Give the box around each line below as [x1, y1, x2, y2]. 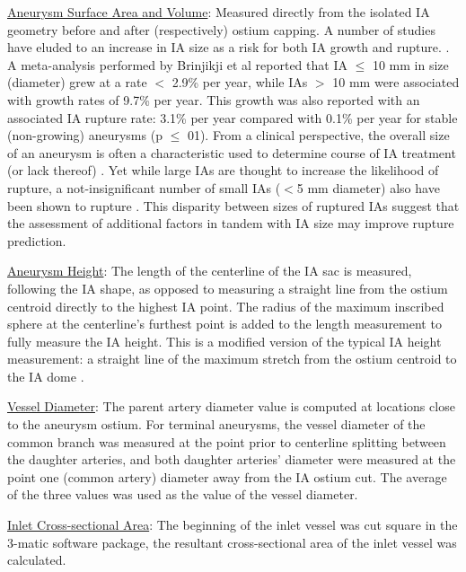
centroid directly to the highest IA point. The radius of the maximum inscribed [7, 296, 444, 315]
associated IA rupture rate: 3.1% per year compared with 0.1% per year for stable [7, 108, 458, 127]
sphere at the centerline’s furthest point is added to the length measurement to [7, 314, 442, 333]
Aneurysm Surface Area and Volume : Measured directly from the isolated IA [7, 3, 430, 21]
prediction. [7, 231, 66, 250]
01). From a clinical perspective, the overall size [187, 126, 450, 145]
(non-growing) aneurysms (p [7, 126, 163, 145]
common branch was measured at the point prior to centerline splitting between [7, 432, 446, 451]
